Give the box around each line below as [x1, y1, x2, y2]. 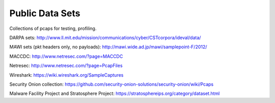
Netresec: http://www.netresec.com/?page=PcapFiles [9, 62, 123, 68]
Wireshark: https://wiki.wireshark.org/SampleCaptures [9, 72, 124, 78]
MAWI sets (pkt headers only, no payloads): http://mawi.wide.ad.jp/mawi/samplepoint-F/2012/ [9, 44, 207, 50]
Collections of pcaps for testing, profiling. [9, 25, 97, 31]
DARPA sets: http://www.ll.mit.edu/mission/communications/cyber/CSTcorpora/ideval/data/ [9, 35, 201, 41]
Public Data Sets [9, 8, 81, 19]
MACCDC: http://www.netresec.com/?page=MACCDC [9, 53, 123, 59]
